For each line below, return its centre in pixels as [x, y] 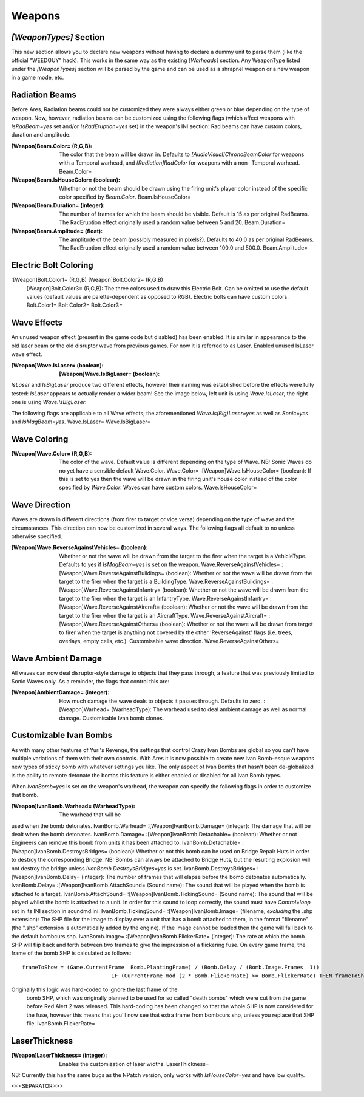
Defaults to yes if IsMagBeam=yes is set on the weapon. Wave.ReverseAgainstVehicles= [170, 564]
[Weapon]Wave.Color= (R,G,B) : [52, 453]
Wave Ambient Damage [57, 658]
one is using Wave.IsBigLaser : [49, 402]
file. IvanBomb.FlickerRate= [61, 1024]
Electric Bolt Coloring [52, 265]
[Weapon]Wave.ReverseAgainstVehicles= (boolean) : [79, 547]
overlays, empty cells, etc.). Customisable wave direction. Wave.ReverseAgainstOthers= [169, 641]
